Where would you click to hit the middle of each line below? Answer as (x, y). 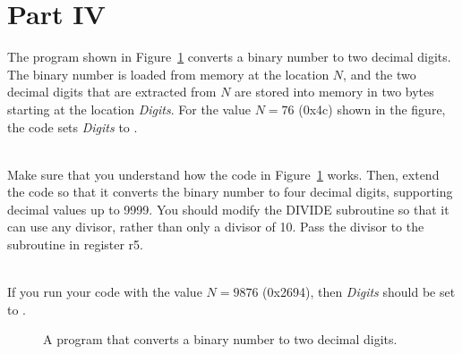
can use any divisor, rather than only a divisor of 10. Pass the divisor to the (216, 227)
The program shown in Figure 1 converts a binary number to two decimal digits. (229, 57)
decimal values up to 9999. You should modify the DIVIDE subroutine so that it (228, 209)
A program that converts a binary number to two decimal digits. (220, 339)
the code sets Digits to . (73, 126)
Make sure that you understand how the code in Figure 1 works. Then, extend (223, 174)
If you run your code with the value (105, 292)
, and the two (380, 74)
